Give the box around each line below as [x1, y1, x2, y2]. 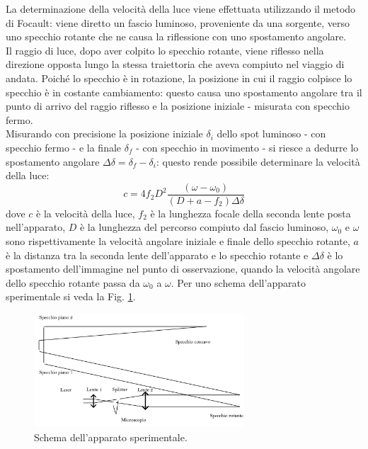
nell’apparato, [6, 220, 66, 234]
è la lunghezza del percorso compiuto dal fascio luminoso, [79, 220, 329, 234]
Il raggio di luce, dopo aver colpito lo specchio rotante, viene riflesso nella [6, 42, 324, 57]
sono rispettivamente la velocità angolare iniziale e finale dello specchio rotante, [6, 233, 350, 248]
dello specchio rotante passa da [6, 275, 140, 290]
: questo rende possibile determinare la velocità [156, 154, 360, 169]
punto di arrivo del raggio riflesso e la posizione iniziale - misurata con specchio [6, 98, 350, 113]
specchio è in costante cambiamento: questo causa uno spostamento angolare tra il [6, 84, 362, 99]
